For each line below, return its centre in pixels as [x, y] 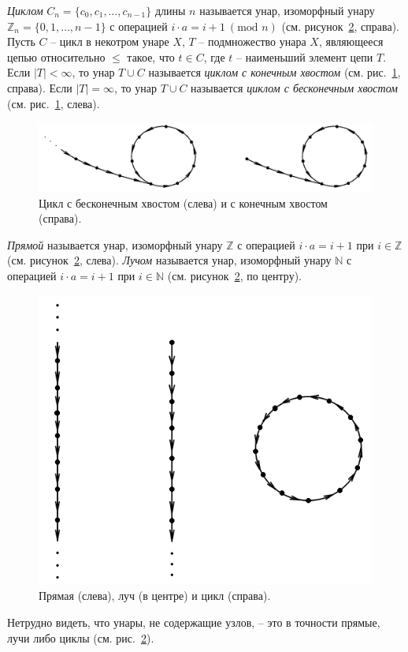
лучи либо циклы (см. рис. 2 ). [81, 637]
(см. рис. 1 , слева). [54, 103]
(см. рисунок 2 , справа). [340, 26]
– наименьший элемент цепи [305, 56]
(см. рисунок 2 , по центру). [234, 275]
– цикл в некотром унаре [110, 41]
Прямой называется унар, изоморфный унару [115, 244]
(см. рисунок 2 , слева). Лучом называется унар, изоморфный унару [169, 260]
